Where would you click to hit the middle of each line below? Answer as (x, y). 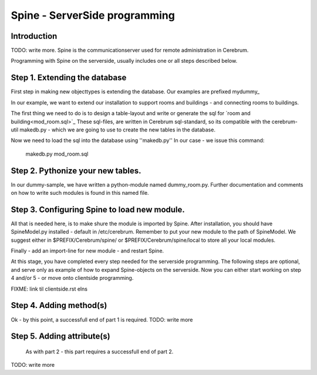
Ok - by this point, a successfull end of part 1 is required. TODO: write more (102, 319)
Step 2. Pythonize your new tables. (76, 170)
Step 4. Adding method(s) (59, 305)
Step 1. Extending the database (69, 78)
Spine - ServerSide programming (93, 15)
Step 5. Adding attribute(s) (61, 337)
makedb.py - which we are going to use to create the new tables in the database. (117, 130)
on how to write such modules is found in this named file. (80, 193)
